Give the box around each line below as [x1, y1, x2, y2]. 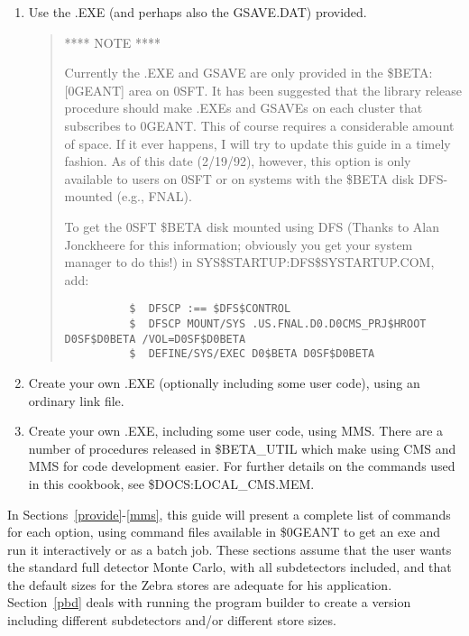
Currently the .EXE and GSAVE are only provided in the [64, 63, 383, 82]
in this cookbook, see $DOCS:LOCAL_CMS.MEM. [28, 474, 315, 493]
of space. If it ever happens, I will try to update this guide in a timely [64, 134, 451, 152]
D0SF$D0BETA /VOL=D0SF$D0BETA [64, 332, 246, 346]
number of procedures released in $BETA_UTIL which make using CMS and [28, 438, 456, 457]
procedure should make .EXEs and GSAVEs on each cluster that [64, 98, 423, 117]
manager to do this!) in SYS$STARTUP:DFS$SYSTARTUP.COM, [64, 253, 435, 272]
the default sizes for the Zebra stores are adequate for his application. [7, 575, 392, 594]
